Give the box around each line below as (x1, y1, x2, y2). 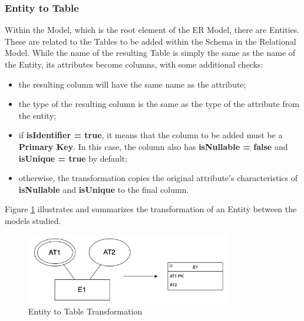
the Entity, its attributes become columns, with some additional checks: (5, 58, 263, 70)
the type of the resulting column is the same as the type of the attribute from (18, 98, 299, 110)
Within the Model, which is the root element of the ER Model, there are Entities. (5, 24, 300, 36)
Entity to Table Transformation (28, 305, 143, 317)
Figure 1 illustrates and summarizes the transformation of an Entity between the (5, 203, 297, 215)
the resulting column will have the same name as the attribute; (18, 78, 246, 90)
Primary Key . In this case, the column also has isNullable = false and (18, 140, 288, 152)
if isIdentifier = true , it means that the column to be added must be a (18, 129, 283, 141)
